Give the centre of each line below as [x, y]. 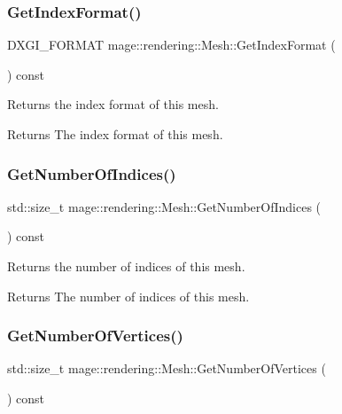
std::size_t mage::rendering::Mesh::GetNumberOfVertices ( [167, 368]
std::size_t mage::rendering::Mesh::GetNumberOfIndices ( [164, 206]
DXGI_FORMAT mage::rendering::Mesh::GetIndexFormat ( [171, 45]
